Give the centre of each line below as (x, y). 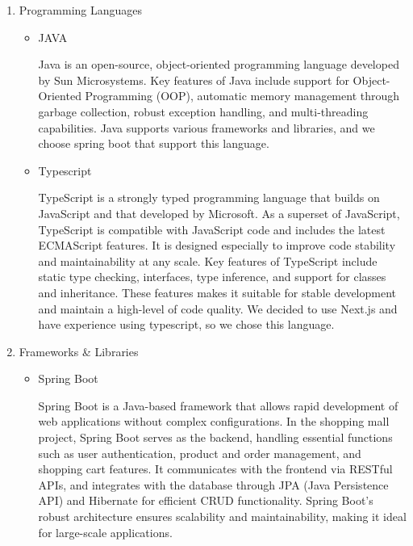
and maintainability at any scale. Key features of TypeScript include (208, 260)
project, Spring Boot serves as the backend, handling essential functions (215, 437)
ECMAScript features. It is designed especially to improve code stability (217, 245)
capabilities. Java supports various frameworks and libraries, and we (206, 127)
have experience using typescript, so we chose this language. (186, 324)
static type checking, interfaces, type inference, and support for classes (212, 277)
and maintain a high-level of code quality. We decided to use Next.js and (218, 308)
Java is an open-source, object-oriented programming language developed (219, 64)
